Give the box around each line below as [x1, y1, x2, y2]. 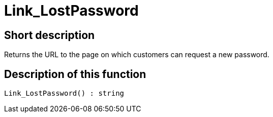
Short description [4, 28, 95, 42]
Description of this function [4, 67, 146, 81]
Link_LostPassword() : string [4, 89, 125, 98]
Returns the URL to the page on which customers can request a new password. [4, 50, 269, 59]
